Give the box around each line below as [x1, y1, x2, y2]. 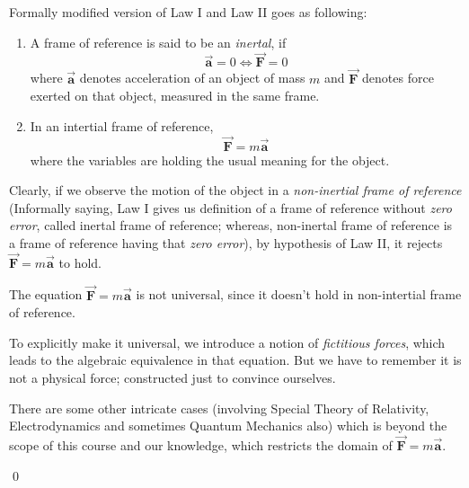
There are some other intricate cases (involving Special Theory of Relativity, [9, 398, 429, 417]
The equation [9, 285, 83, 304]
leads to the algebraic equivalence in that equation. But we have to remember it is [9, 350, 462, 369]
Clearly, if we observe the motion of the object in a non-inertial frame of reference [9, 181, 462, 200]
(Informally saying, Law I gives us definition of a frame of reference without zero [9, 198, 452, 217]
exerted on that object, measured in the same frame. [30, 86, 320, 105]
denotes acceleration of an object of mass [79, 68, 305, 87]
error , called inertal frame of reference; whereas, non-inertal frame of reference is [9, 216, 453, 235]
